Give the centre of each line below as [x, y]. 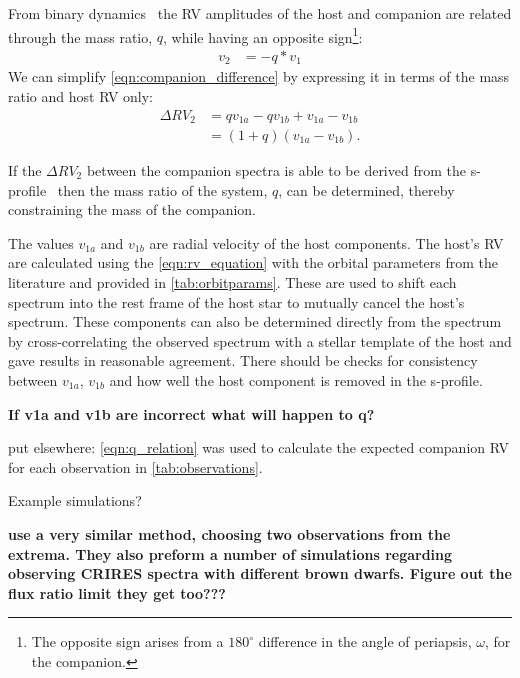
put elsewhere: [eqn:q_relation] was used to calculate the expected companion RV [258, 447]
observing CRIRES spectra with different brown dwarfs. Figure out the [260, 573]
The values [41, 242]
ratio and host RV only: [81, 95]
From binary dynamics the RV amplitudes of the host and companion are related [260, 13]
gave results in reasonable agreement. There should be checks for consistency [243, 360]
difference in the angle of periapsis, [365, 641]
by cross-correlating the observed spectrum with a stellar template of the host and [260, 340]
